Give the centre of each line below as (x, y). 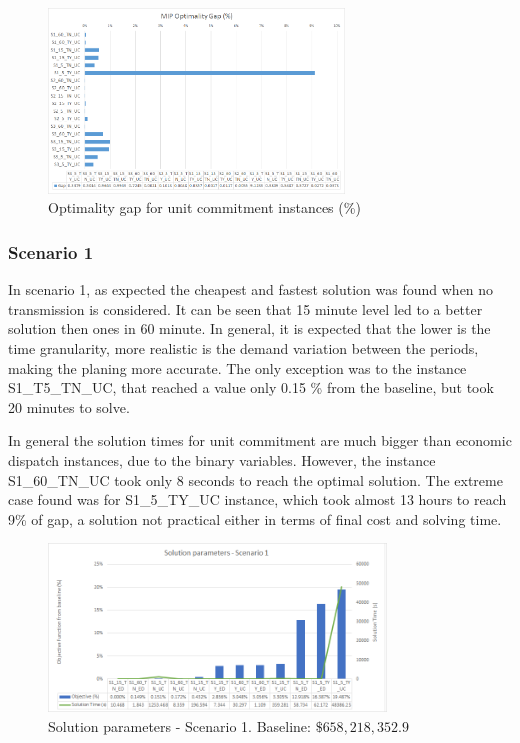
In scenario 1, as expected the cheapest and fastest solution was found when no (251, 289)
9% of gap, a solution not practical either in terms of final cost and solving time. (255, 518)
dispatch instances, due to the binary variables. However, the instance (222, 459)
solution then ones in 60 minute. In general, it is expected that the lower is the (249, 328)
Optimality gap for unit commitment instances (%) (204, 207)
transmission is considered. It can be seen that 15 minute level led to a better (245, 308)
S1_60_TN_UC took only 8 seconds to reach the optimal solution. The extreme (255, 479)
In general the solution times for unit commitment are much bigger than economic (260, 440)
